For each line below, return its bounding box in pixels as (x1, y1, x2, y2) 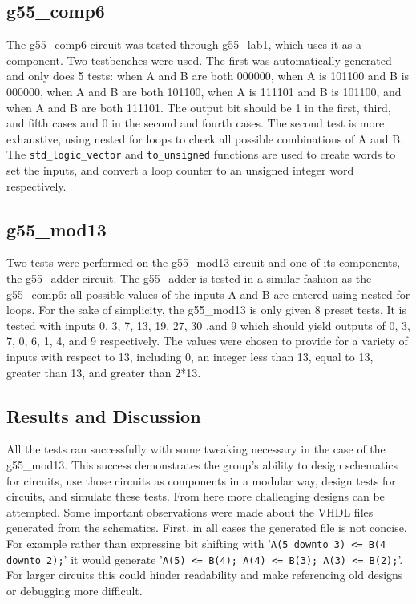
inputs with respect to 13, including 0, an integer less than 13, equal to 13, (6, 348, 374, 364)
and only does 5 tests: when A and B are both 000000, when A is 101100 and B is (6, 67, 410, 84)
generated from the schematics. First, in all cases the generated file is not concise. (6, 519, 407, 536)
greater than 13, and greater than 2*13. (6, 364, 201, 381)
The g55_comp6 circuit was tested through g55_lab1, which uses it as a (6, 36, 361, 53)
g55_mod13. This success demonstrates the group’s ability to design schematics (6, 456, 398, 473)
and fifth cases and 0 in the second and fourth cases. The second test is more (6, 115, 385, 131)
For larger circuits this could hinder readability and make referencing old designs (6, 566, 403, 583)
